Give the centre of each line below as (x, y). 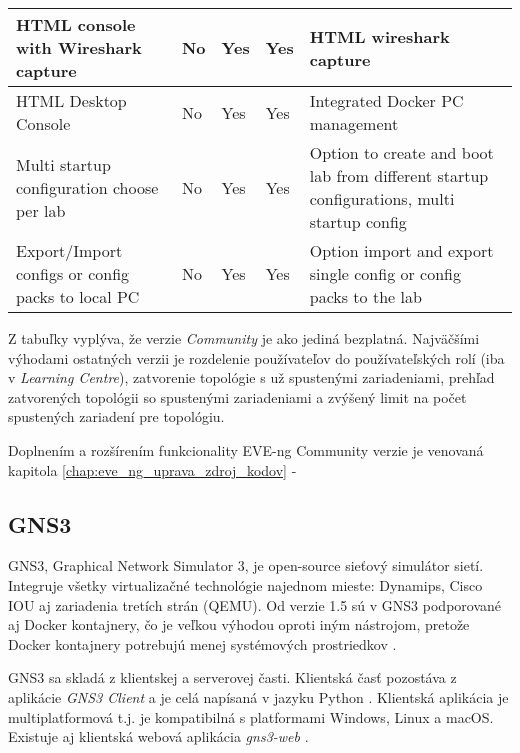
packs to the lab (365, 296)
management (354, 123)
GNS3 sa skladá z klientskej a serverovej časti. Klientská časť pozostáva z (232, 677)
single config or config (385, 273)
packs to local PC (78, 296)
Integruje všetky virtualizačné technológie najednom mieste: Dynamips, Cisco (245, 584)
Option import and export (401, 250)
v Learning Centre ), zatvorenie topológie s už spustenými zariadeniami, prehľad (251, 377)
